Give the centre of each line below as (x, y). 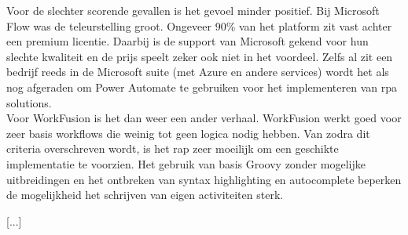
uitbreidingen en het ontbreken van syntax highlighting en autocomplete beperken (204, 179)
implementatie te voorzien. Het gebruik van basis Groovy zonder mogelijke (186, 163)
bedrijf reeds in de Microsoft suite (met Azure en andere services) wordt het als (198, 72)
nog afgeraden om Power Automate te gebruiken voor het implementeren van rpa (202, 87)
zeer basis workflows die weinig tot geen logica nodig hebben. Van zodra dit (188, 133)
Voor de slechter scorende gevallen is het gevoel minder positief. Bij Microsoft (193, 10)
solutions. (29, 102)
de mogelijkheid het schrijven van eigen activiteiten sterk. (145, 195)
